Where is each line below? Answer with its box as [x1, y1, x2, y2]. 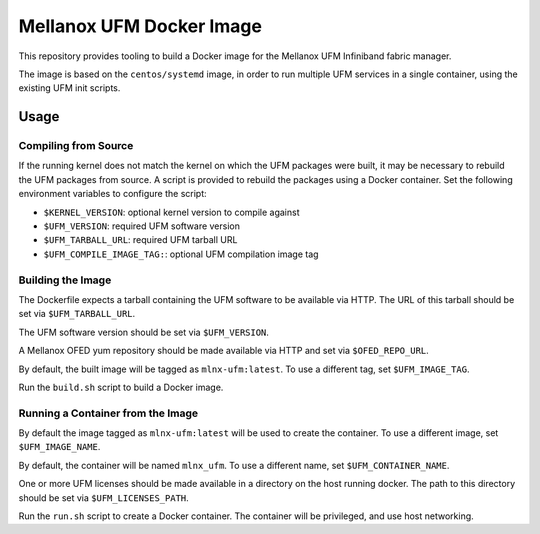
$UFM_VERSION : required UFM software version [43, 220, 240, 232]
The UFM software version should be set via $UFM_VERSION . [18, 326, 270, 338]
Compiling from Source [18, 139, 134, 153]
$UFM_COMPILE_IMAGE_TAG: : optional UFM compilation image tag [43, 248, 319, 260]
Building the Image [18, 273, 112, 287]
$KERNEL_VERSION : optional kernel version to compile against [43, 206, 300, 218]
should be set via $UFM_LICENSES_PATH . [18, 491, 189, 504]
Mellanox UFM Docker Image [18, 15, 262, 37]
